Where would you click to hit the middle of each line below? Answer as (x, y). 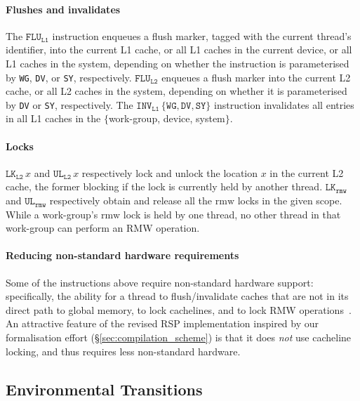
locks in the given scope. (290, 200)
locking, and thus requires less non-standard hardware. (123, 351)
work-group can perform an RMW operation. (103, 228)
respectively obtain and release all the (131, 200)
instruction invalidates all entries (284, 104)
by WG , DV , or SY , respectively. (69, 77)
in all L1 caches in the (53, 118)
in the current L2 (307, 172)
